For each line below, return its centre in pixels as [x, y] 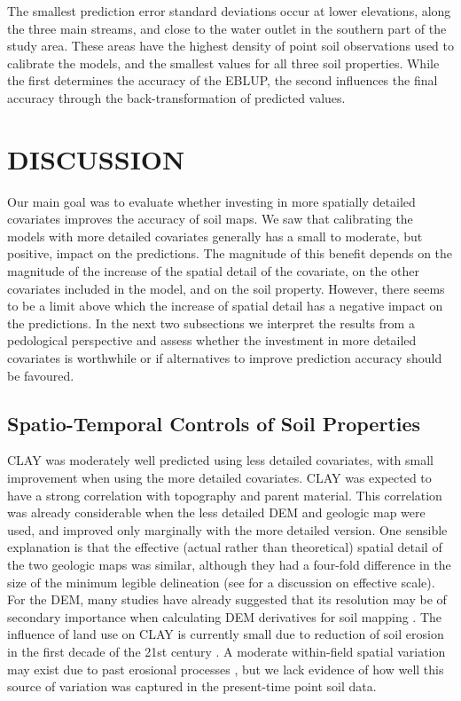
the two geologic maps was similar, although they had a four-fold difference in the [229, 564]
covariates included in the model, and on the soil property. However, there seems [226, 288]
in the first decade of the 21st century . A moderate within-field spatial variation [227, 651]
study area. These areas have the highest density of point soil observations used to [230, 46]
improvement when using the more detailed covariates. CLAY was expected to [219, 478]
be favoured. [41, 375]
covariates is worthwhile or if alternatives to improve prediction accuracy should [225, 358]
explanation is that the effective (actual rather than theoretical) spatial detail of [225, 547]
